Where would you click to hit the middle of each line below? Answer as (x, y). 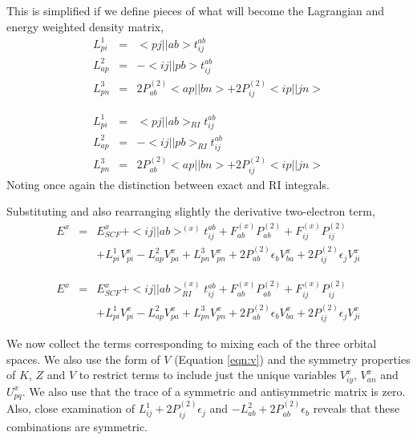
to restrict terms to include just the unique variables (208, 375)
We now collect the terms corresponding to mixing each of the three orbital (192, 343)
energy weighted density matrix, (85, 26)
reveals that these (356, 408)
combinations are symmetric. (77, 426)
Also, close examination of (71, 408)
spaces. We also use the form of (83, 359)
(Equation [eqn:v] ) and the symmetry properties (292, 359)
